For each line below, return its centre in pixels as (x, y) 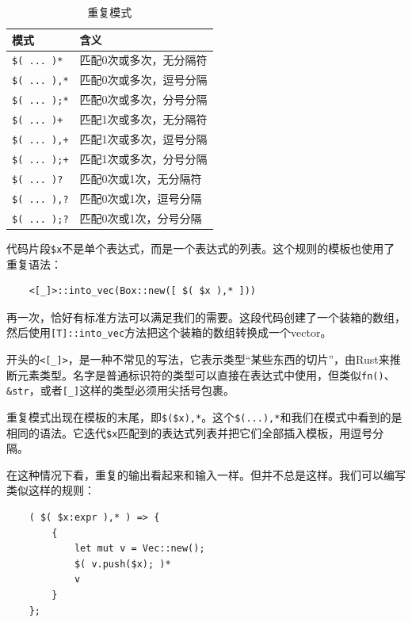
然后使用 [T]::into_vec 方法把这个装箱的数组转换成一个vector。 (169, 332)
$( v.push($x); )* (122, 564)
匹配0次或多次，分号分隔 (143, 99)
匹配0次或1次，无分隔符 (141, 178)
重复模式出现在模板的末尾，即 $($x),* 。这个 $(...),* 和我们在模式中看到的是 (204, 416)
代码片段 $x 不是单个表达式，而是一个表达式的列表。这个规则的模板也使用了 (201, 248)
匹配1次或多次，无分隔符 (143, 119)
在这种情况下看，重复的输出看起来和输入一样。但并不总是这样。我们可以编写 (206, 474)
